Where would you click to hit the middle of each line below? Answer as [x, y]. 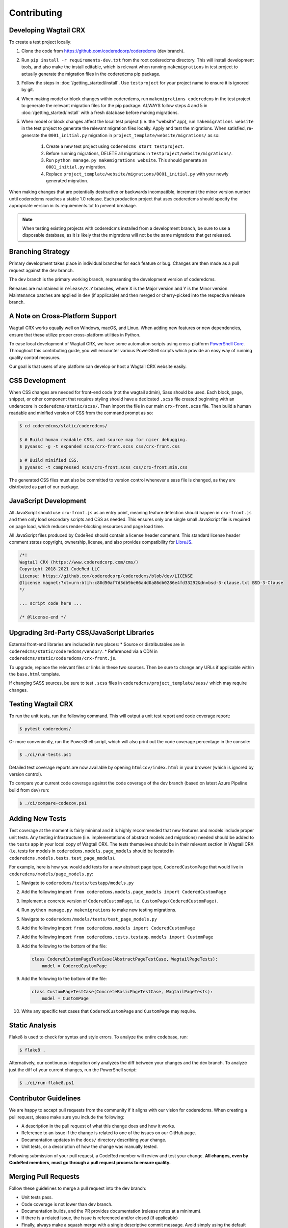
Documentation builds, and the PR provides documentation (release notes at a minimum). [112, 1211]
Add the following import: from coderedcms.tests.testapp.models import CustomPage [117, 937]
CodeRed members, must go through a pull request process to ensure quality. [90, 1162]
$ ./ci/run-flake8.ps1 [47, 1083]
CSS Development [38, 380]
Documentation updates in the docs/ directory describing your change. [94, 1140]
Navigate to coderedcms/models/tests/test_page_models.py [89, 919]
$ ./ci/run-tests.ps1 [45, 754]
